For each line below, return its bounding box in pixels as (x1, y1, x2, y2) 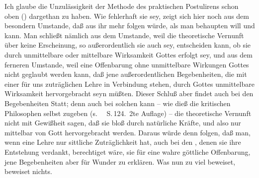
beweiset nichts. (4, 166, 52, 177)
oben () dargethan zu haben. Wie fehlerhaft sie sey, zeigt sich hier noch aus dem (4, 10, 249, 21)
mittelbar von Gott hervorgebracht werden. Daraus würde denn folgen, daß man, (4, 127, 251, 137)
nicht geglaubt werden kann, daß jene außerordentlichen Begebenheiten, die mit (4, 69, 247, 79)
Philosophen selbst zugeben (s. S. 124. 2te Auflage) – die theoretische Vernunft (4, 108, 252, 118)
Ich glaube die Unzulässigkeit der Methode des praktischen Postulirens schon (4, 1, 239, 11)
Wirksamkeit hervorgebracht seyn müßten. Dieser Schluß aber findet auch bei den (4, 88, 254, 99)
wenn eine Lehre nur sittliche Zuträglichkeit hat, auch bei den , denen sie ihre (4, 137, 241, 147)
